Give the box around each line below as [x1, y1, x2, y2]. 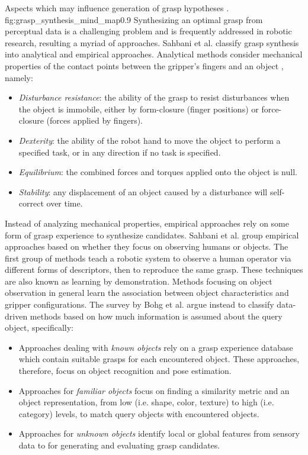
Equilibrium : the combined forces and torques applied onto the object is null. [18, 166, 297, 178]
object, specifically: [5, 321, 73, 334]
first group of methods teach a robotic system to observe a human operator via [5, 251, 291, 264]
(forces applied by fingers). [46, 114, 143, 127]
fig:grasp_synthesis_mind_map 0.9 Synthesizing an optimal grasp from [5, 13, 263, 25]
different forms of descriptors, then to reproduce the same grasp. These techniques [5, 263, 303, 276]
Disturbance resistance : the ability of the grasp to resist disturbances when [18, 91, 290, 104]
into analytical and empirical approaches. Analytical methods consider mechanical [5, 48, 303, 60]
